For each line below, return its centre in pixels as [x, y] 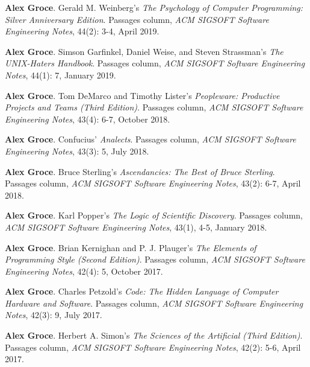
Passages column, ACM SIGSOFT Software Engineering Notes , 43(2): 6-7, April [153, 183]
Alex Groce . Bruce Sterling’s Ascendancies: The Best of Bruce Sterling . [140, 171]
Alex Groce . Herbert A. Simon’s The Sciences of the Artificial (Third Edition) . [154, 335]
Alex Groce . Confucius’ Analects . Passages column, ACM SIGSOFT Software [150, 139]
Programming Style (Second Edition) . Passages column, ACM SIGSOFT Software [155, 259]
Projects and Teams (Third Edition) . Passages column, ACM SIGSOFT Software [154, 107]
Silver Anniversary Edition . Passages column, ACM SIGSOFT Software [137, 19]
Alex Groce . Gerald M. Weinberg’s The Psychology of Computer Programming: [154, 7]
